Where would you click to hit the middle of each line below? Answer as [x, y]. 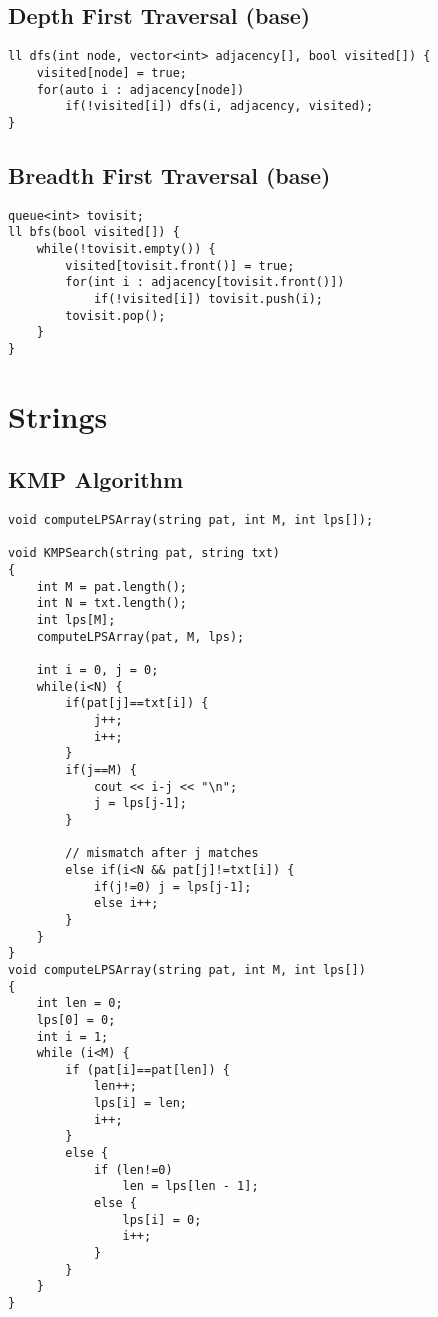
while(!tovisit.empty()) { [126, 249]
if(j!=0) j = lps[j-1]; [172, 886]
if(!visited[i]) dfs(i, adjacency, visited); [219, 106]
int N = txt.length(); [111, 603]
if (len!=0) [133, 1169]
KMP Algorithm [96, 479]
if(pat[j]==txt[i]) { [137, 703]
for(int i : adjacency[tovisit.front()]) [205, 282]
